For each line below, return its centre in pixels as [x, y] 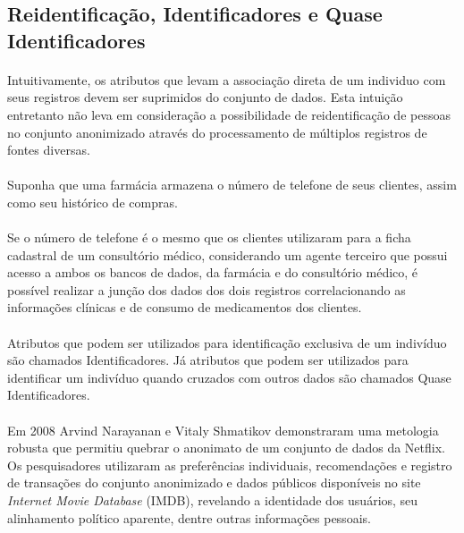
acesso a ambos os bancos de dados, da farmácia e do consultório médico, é [213, 272]
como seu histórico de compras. [93, 202]
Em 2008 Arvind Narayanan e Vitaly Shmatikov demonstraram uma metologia [223, 430]
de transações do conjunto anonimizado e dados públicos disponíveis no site [214, 482]
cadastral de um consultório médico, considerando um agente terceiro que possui [228, 254]
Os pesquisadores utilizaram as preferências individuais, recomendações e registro [230, 465]
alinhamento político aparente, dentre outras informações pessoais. [189, 517]
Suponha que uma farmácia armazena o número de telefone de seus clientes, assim [232, 185]
